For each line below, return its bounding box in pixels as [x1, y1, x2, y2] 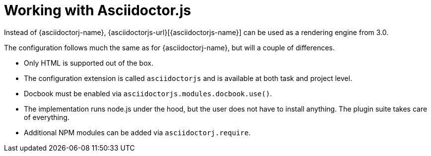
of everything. [24, 113, 70, 121]
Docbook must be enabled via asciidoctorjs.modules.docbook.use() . [24, 89, 272, 98]
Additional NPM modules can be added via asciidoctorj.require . [24, 128, 251, 137]
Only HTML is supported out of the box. [24, 58, 153, 67]
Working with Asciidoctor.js [4, 2, 191, 19]
